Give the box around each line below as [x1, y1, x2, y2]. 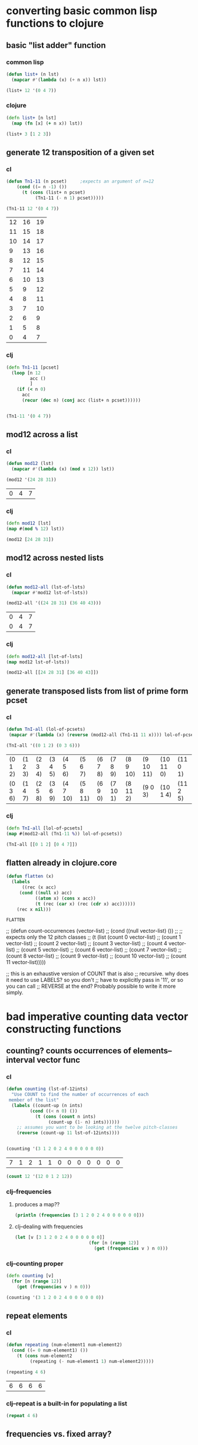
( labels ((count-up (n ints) [11, 1102, 83, 1108]
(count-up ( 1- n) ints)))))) [48, 1119, 120, 1125]
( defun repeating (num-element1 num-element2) [6, 1342, 123, 1348]
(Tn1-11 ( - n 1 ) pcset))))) [35, 195, 104, 201]
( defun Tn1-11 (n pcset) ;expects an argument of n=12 [6, 178, 154, 184]
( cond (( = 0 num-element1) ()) [11, 1348, 88, 1353]
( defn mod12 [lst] [6, 520, 51, 526]
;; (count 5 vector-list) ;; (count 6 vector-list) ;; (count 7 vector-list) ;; [16, 946, 181, 953]
